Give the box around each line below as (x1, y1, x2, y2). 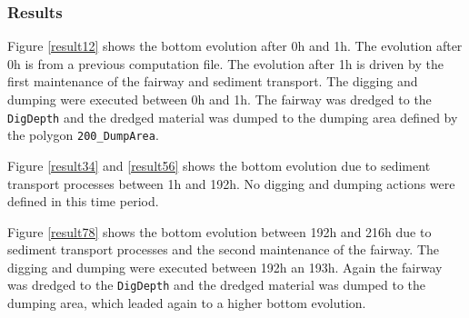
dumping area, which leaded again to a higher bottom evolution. (7, 293, 366, 313)
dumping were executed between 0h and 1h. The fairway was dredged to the (7, 90, 432, 108)
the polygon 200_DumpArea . (7, 125, 159, 144)
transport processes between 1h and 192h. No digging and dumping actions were (7, 174, 455, 193)
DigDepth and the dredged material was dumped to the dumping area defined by (7, 107, 458, 126)
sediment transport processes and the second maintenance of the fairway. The (7, 240, 440, 259)
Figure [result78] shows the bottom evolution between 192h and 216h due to (7, 222, 432, 241)
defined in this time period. (7, 192, 159, 211)
